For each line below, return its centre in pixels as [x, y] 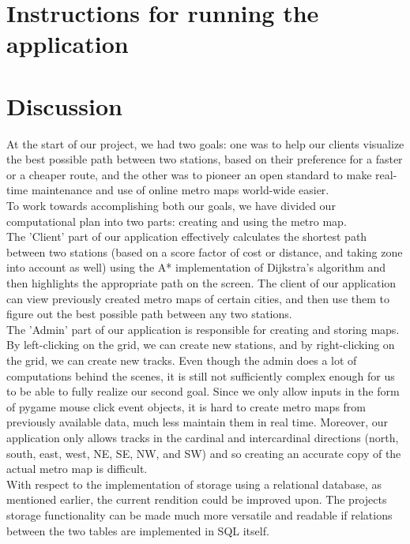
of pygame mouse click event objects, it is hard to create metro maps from [186, 406]
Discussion [64, 105]
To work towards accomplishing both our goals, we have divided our [171, 206]
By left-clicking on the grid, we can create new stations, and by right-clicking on [201, 345]
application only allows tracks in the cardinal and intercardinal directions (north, [203, 437]
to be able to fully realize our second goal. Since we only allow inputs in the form [203, 391]
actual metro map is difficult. [77, 469]
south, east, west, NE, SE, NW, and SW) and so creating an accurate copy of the [204, 453]
